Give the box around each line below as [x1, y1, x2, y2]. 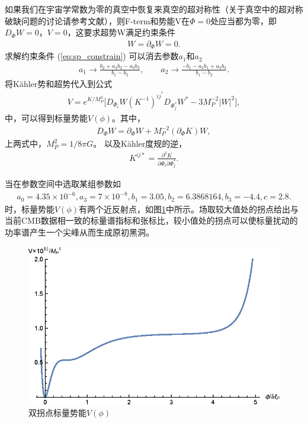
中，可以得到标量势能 [5, 111, 88, 124]
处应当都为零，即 [210, 14, 277, 27]
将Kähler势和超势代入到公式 [5, 77, 113, 89]
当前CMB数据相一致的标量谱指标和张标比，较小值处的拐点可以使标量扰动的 [5, 214, 298, 227]
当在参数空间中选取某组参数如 [5, 177, 121, 190]
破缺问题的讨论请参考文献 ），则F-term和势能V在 [5, 14, 190, 27]
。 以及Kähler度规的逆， [93, 137, 187, 150]
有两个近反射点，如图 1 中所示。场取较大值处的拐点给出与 [79, 202, 299, 215]
